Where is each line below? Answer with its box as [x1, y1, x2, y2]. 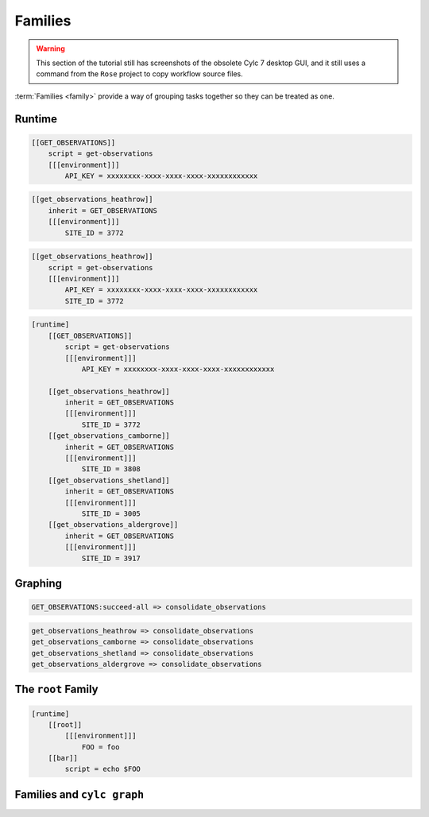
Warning [36, 44, 65, 53]
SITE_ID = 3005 [81, 509, 141, 518]
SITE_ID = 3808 [81, 465, 141, 474]
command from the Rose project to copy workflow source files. [36, 69, 243, 79]
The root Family [14, 683, 99, 696]
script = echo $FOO [64, 765, 141, 774]
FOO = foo [81, 742, 120, 751]
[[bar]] [48, 753, 79, 763]
